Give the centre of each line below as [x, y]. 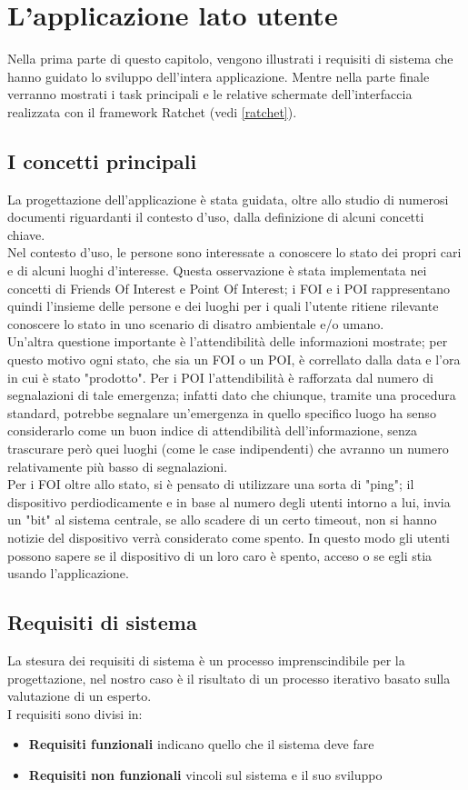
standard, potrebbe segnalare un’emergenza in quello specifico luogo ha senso [222, 412]
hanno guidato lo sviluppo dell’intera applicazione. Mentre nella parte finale [219, 76]
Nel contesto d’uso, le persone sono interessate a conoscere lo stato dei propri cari [234, 252]
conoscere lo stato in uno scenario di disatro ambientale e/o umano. [196, 323]
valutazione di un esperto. [80, 696]
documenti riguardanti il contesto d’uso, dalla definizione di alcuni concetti [216, 217]
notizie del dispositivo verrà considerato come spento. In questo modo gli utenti [229, 537]
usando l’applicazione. [68, 573]
